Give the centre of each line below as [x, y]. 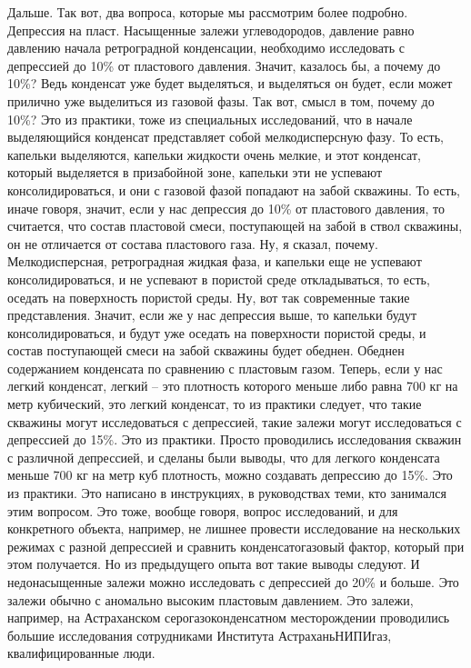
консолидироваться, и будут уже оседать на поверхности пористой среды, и [217, 332]
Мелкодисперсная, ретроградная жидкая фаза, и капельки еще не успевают [215, 261]
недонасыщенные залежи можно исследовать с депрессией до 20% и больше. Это [233, 582]
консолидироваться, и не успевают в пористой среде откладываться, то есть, [219, 279]
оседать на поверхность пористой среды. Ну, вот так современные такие [209, 297]
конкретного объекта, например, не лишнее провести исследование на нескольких [234, 528]
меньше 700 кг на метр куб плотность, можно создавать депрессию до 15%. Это [230, 475]
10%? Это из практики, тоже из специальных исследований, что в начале [210, 119]
